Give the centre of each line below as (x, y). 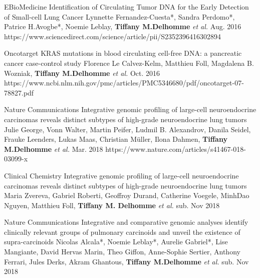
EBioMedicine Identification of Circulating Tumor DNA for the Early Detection (126, 7)
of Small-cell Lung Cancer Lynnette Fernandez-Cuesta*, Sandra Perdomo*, (119, 16)
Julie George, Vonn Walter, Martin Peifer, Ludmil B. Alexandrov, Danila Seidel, (127, 129)
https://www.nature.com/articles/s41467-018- (176, 149)
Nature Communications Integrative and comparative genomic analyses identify (126, 222)
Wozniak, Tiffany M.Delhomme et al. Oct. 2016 (82, 73)
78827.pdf (19, 92)
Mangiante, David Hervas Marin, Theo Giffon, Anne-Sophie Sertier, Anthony (122, 252)
